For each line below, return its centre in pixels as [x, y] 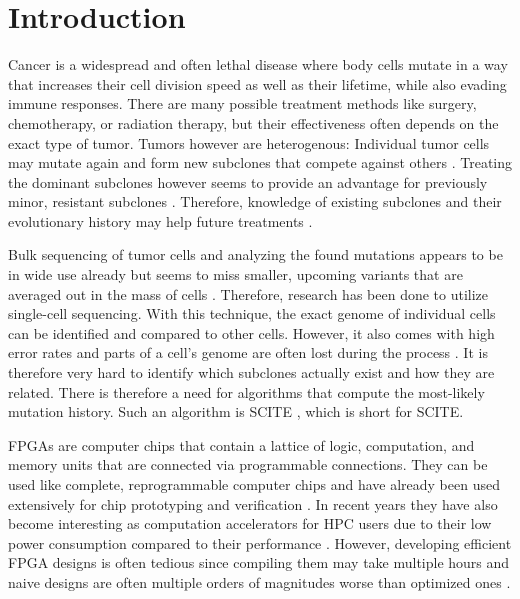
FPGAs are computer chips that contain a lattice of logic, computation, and [241, 444]
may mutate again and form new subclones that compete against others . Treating [260, 162]
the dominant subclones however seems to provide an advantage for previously [248, 181]
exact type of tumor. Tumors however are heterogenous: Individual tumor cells [249, 142]
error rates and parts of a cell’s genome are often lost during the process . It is [248, 352]
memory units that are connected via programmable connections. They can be [248, 464]
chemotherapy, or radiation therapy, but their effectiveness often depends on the [253, 122]
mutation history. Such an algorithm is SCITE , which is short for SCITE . [236, 411]
